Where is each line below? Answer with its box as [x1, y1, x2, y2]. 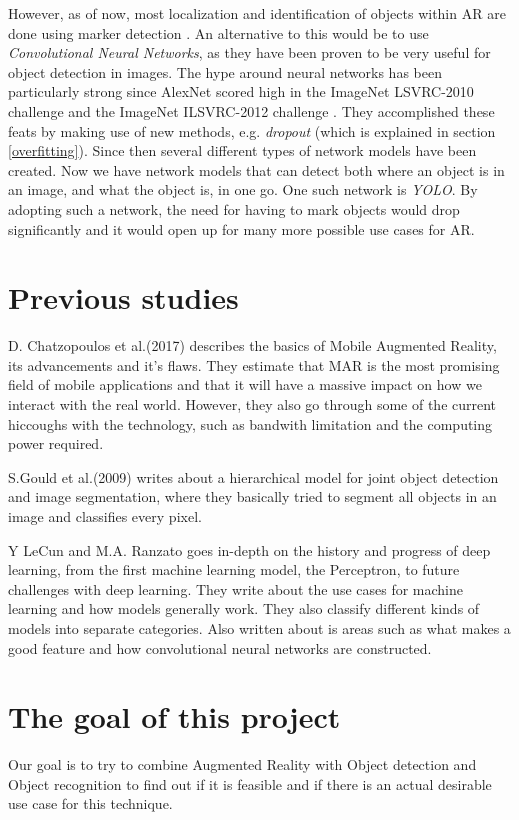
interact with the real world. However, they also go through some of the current [8, 394, 497, 415]
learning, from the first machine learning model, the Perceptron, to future [8, 559, 460, 580]
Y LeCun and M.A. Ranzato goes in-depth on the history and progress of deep [8, 539, 491, 560]
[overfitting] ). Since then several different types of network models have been [8, 140, 477, 161]
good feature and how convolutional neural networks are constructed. [8, 637, 432, 658]
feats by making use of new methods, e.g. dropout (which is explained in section [8, 120, 496, 141]
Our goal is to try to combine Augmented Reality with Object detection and [8, 754, 477, 775]
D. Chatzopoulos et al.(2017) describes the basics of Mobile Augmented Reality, [8, 335, 497, 356]
